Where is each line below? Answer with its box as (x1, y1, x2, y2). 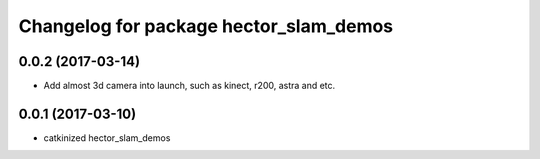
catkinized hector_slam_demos (43, 131, 171, 144)
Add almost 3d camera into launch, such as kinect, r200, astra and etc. (43, 80, 336, 92)
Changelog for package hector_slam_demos (18, 15, 394, 37)
